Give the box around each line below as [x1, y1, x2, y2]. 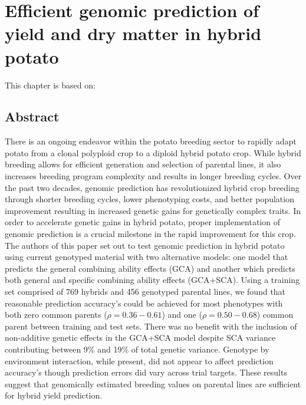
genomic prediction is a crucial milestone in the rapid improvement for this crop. [5, 228, 296, 240]
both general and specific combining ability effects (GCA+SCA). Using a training [5, 274, 300, 286]
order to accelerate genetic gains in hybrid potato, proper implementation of [5, 216, 280, 228]
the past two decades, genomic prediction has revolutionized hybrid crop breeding [5, 181, 300, 193]
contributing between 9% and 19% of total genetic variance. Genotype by [5, 343, 269, 355]
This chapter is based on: [5, 78, 96, 91]
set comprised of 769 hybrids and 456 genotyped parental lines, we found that [5, 285, 286, 298]
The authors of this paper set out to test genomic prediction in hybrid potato [5, 239, 285, 251]
